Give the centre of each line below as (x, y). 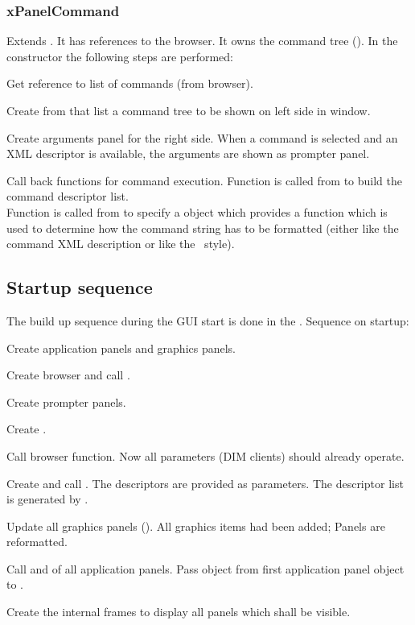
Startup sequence (80, 287)
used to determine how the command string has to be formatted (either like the (203, 228)
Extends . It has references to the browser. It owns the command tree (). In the (202, 41)
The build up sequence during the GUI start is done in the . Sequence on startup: (208, 320)
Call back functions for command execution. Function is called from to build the (205, 180)
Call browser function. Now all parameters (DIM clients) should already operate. (205, 455)
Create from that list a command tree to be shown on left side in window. (189, 110)
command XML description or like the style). (121, 244)
